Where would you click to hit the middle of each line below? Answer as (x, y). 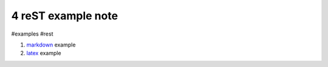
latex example (44, 53)
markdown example (51, 45)
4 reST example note (65, 16)
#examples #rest (32, 34)
